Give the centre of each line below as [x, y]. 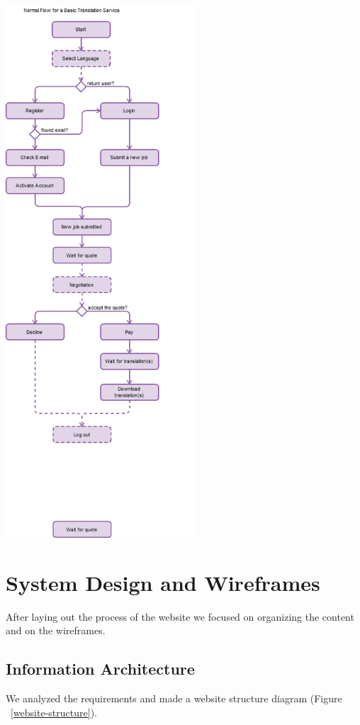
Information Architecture [100, 669]
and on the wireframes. [56, 630]
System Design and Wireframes [163, 582]
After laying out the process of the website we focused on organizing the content [180, 616]
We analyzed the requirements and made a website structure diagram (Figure [174, 698]
